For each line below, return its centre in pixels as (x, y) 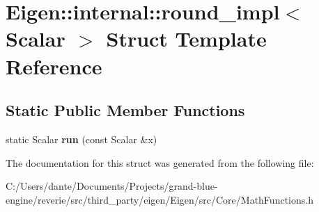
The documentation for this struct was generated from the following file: (160, 162)
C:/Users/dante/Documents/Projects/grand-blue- (112, 186)
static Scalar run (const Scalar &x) (81, 139)
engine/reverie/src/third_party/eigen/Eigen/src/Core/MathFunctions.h (159, 199)
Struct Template (186, 39)
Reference (54, 66)
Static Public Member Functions (125, 110)
